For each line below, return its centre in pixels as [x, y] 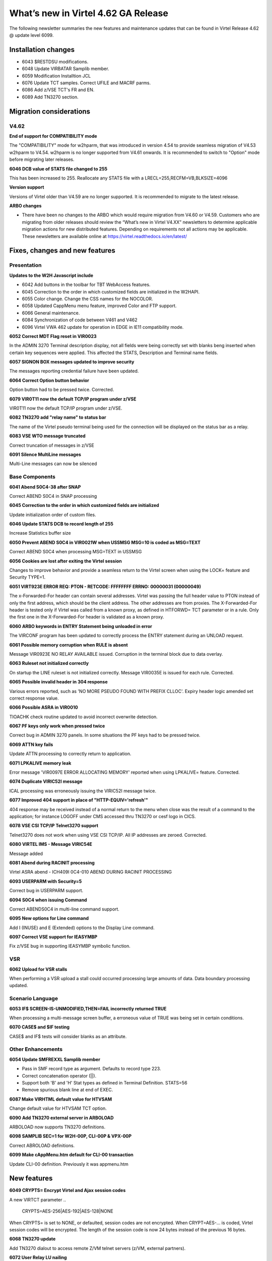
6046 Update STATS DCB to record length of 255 [61, 524]
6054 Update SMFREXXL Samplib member [55, 1059]
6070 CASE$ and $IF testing [40, 1027]
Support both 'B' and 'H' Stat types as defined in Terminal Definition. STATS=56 [105, 1083]
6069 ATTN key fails [31, 744]
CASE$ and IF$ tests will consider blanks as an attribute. [68, 1036]
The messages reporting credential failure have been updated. [74, 371]
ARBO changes [25, 206]
